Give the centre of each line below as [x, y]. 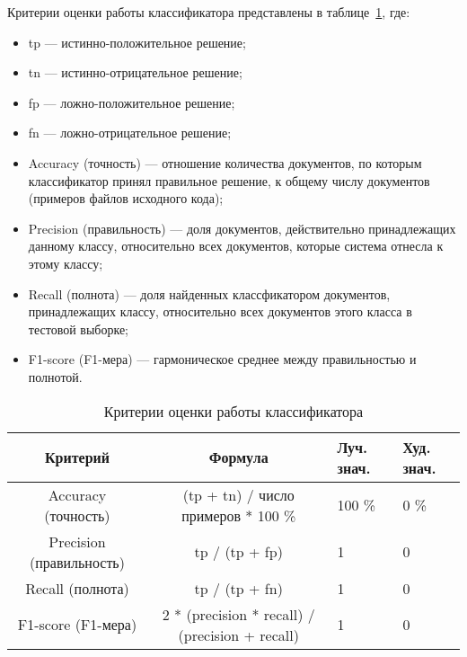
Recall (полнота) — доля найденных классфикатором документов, [209, 293]
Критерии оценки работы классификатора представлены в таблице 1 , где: [209, 12]
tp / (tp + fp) [238, 551]
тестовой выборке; [78, 328]
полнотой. [55, 376]
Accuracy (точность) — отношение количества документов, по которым [225, 162]
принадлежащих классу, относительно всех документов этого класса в [220, 311]
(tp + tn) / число [238, 494]
